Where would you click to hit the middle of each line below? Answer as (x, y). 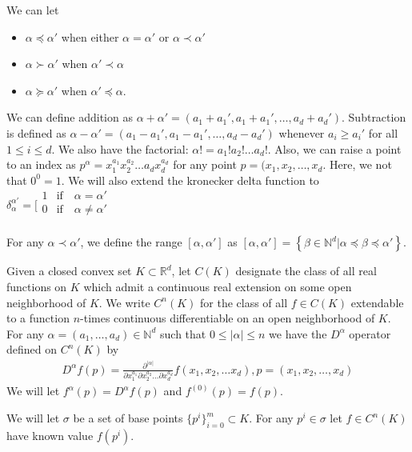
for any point (205, 164)
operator (370, 333)
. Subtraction (374, 117)
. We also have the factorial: (120, 148)
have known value (50, 435)
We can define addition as (70, 117)
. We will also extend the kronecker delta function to (190, 180)
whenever (302, 132)
